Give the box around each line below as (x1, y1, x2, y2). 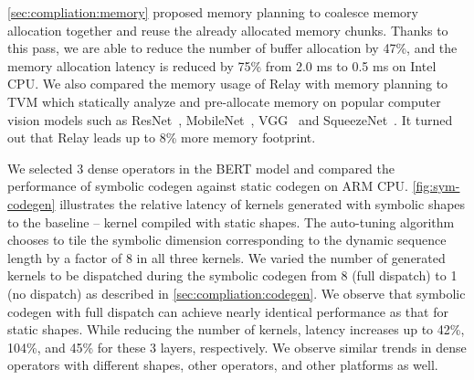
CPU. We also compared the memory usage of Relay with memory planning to (7, 74, 448, 93)
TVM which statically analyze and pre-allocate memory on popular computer (7, 91, 441, 111)
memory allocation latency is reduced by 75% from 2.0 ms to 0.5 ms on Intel (7, 56, 437, 75)
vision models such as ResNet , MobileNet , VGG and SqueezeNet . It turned (7, 110, 453, 129)
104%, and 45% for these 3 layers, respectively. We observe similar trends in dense (7, 337, 467, 356)
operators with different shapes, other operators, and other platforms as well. (7, 355, 438, 375)
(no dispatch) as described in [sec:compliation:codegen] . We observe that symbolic (7, 283, 466, 302)
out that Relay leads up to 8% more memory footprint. (7, 128, 316, 147)
